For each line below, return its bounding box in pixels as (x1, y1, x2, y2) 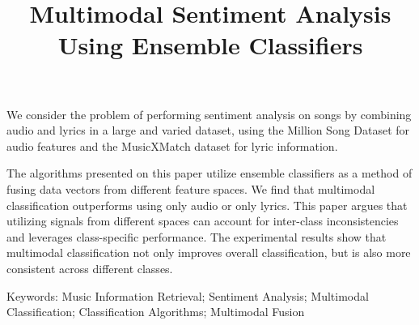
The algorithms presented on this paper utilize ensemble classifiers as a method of (6, 165, 413, 182)
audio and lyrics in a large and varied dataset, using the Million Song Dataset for (6, 122, 410, 139)
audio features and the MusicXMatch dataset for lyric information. (6, 137, 338, 154)
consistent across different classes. (6, 259, 173, 276)
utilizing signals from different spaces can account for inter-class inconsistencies (6, 212, 399, 229)
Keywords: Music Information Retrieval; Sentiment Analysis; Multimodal (6, 287, 369, 304)
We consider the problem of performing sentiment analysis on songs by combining (6, 105, 412, 122)
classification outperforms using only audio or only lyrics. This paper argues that (6, 196, 408, 213)
